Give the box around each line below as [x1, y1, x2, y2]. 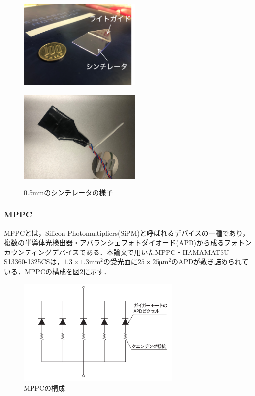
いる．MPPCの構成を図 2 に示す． [4, 266, 111, 276]
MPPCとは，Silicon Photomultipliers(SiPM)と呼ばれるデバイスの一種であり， [4, 227, 250, 238]
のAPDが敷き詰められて [171, 256, 249, 267]
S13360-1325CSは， [4, 256, 64, 267]
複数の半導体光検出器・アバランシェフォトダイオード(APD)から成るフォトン [4, 237, 252, 248]
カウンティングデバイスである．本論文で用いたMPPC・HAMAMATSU [4, 247, 229, 257]
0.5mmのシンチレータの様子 [24, 187, 113, 197]
